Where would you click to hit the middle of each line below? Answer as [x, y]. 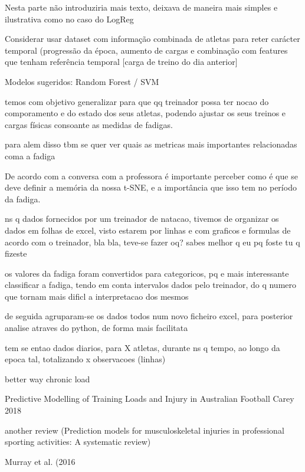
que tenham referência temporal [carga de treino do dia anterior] [121, 62]
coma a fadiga [30, 155]
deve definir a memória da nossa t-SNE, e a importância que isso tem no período [151, 187]
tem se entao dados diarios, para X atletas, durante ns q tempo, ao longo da [142, 347]
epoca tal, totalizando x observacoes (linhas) [85, 359]
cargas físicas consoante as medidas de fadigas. [89, 124]
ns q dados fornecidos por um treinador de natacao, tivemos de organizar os [142, 219]
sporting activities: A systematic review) [78, 442]
